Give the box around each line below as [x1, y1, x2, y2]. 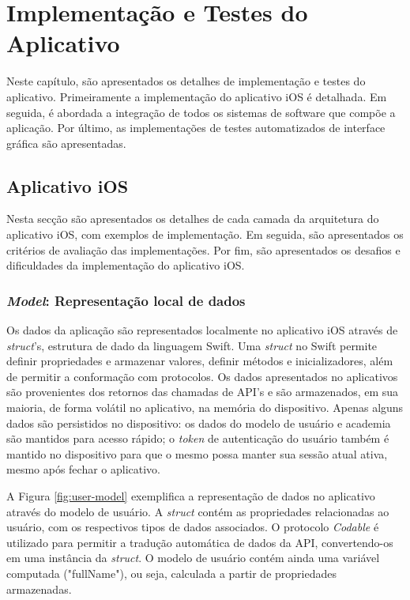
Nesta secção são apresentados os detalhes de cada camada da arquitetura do [6, 210, 379, 227]
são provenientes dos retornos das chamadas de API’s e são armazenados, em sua [6, 383, 399, 400]
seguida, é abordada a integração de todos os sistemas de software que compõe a [6, 104, 396, 120]
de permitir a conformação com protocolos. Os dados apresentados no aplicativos [6, 368, 398, 384]
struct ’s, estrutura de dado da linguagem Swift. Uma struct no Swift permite [6, 337, 378, 353]
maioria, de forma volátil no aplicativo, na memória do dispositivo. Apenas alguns [6, 399, 404, 416]
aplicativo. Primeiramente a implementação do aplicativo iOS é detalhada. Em [6, 88, 387, 104]
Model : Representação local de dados [6, 290, 246, 310]
